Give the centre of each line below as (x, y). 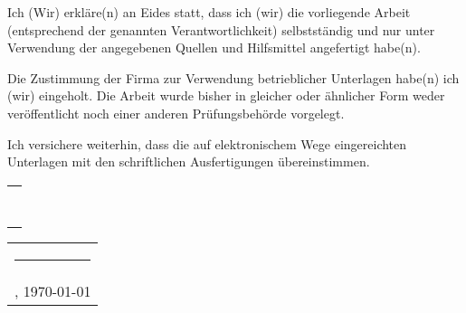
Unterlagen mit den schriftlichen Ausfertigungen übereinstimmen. (189, 161)
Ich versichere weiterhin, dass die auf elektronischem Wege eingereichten (207, 143)
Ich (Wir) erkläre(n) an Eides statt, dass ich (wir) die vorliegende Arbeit (209, 12)
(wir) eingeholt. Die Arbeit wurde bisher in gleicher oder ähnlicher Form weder (226, 95)
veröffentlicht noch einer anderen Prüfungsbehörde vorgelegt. (176, 113)
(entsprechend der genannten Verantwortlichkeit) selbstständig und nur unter (221, 29)
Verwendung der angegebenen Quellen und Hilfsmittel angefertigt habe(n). (214, 47)
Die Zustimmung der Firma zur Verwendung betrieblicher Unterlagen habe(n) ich (233, 77)
